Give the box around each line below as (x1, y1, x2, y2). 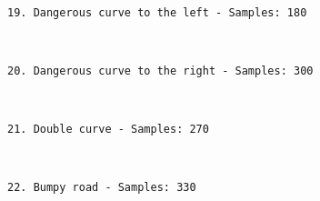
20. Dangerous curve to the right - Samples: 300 (7, 64, 314, 77)
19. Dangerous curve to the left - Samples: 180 (7, 5, 307, 19)
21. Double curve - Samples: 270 (7, 123, 209, 136)
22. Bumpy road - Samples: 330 (7, 181, 196, 195)
